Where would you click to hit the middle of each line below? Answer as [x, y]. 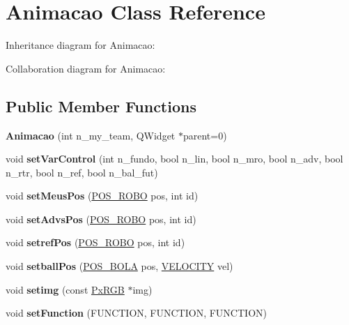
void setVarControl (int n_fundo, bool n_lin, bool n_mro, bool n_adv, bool [174, 159]
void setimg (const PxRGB [65, 289]
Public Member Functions [101, 106]
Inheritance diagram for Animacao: [80, 45]
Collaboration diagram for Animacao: [86, 68]
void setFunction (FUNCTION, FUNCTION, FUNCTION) [136, 313]
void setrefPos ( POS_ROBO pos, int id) [95, 242]
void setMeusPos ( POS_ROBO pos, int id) [102, 196]
